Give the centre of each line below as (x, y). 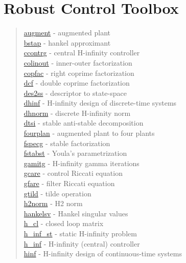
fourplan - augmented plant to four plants (89, 133)
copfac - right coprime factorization (79, 73)
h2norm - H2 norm (53, 203)
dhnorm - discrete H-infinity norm (77, 113)
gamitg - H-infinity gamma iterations (82, 163)
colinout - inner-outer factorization (78, 62)
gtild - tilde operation (57, 193)
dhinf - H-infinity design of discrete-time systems (100, 103)
